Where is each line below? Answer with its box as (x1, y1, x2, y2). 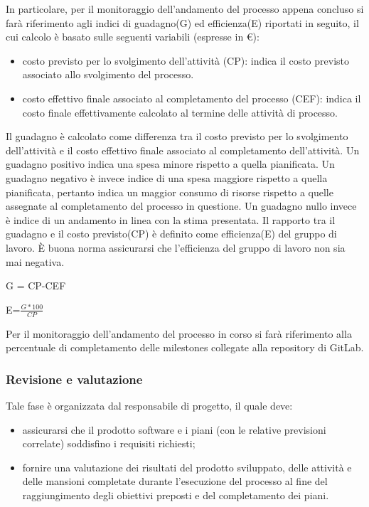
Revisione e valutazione (6, 370, 143, 388)
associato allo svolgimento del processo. (22, 67, 194, 82)
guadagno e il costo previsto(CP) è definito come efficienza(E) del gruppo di (6, 226, 337, 241)
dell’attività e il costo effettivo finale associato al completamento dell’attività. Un (6, 142, 360, 157)
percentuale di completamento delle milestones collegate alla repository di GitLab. (6, 340, 364, 355)
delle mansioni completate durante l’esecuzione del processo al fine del (22, 474, 328, 489)
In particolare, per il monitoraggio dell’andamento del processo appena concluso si (6, 1, 364, 16)
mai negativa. (6, 254, 65, 269)
